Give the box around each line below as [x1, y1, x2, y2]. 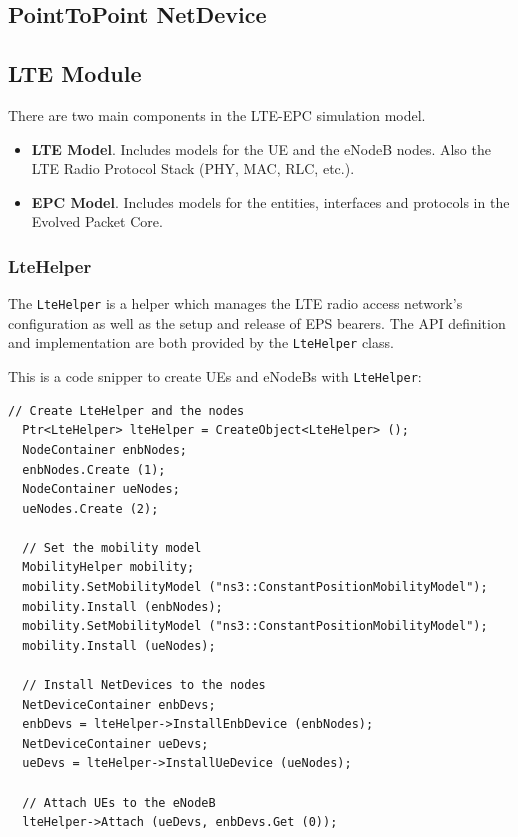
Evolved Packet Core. [31, 211, 163, 232]
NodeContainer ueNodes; [22, 482, 180, 497]
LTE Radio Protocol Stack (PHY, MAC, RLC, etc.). [31, 158, 355, 179]
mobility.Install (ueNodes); [22, 638, 216, 653]
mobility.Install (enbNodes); [22, 599, 223, 614]
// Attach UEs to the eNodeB [22, 795, 216, 810]
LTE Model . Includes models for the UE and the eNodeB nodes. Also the [31, 138, 491, 159]
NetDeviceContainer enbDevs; [22, 697, 216, 712]
